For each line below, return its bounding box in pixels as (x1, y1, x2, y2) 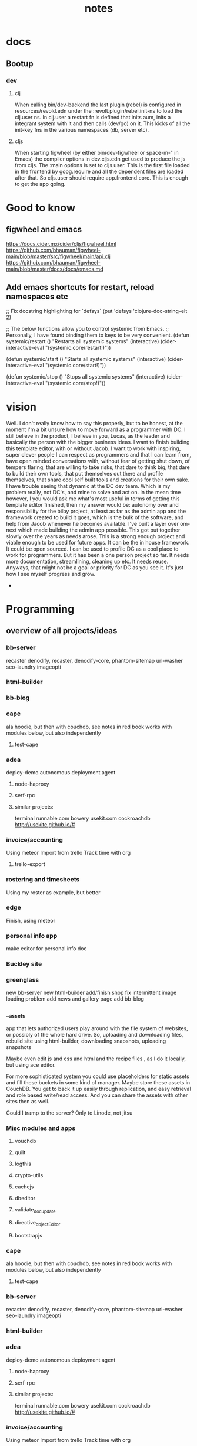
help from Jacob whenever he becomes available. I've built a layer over (6, 520, 179, 527)
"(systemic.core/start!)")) (45, 361, 106, 369)
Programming (6, 602, 75, 615)
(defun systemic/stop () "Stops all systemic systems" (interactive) (6, 373, 166, 380)
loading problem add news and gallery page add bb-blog (6, 995, 144, 1002)
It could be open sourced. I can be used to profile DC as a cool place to (6, 545, 179, 552)
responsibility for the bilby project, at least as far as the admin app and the (6, 507, 186, 514)
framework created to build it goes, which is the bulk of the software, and (6, 513, 184, 521)
